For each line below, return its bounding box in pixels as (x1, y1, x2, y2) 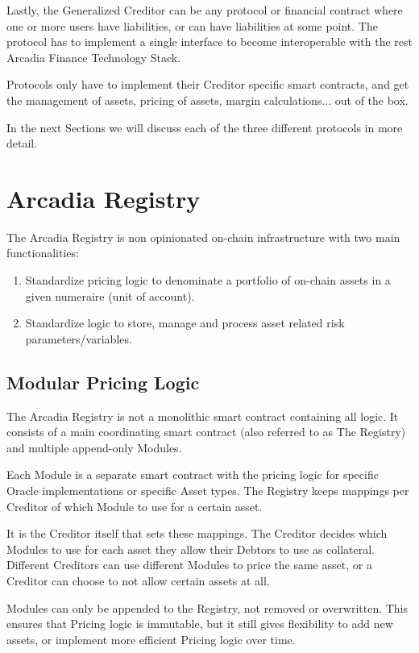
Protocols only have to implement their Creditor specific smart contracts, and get (6, 76, 409, 93)
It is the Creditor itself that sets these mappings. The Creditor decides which (6, 525, 388, 542)
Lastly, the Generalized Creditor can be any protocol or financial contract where (6, 2, 403, 18)
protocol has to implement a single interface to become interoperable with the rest (6, 33, 413, 50)
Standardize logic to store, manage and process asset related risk (25, 314, 345, 331)
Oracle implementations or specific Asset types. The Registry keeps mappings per (6, 482, 409, 499)
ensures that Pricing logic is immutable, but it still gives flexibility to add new (6, 615, 393, 632)
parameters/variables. (25, 330, 132, 347)
